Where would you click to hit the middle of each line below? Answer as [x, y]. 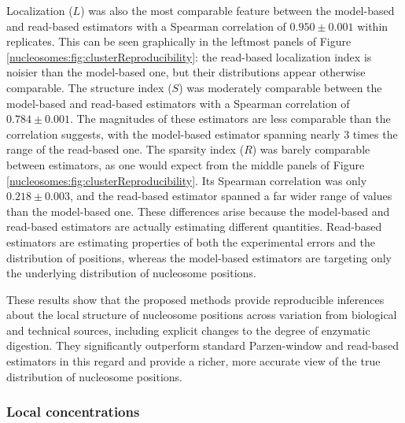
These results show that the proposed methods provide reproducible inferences [195, 299]
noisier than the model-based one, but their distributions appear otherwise [186, 72]
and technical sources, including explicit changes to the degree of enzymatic [188, 330]
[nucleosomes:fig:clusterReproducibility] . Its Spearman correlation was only [187, 180]
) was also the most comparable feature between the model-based [237, 10]
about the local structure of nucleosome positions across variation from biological [202, 315]
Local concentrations [73, 412]
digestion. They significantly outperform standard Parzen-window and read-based [202, 345]
